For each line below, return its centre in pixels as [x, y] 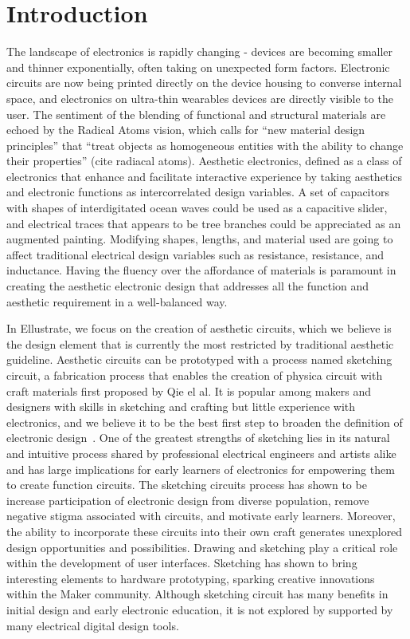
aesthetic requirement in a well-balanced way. [117, 301]
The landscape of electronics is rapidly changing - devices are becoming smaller [200, 51]
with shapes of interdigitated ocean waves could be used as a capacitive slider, [197, 208]
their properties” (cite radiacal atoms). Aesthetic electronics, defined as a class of [204, 161]
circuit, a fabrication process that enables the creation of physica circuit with [195, 375]
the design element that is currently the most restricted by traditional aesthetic [200, 343]
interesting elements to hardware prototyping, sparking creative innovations [191, 578]
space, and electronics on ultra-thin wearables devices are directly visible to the [200, 98]
